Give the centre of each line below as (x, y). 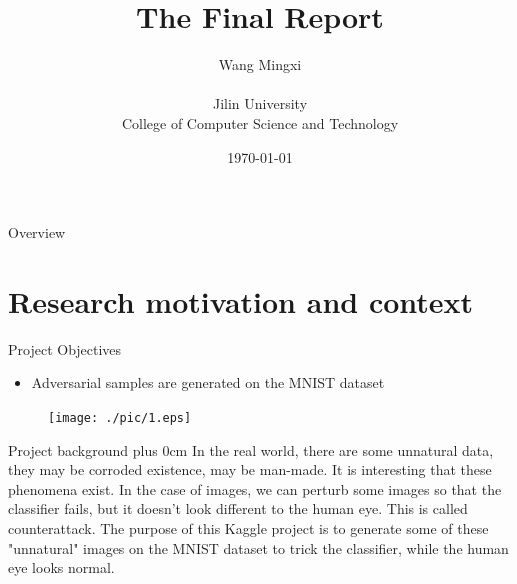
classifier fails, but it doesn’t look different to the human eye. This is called (238, 508)
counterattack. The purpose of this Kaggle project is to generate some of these (248, 528)
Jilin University (260, 103)
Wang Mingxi (260, 64)
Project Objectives (65, 348)
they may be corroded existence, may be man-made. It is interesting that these (250, 469)
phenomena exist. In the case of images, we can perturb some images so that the (255, 488)
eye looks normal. (61, 567)
